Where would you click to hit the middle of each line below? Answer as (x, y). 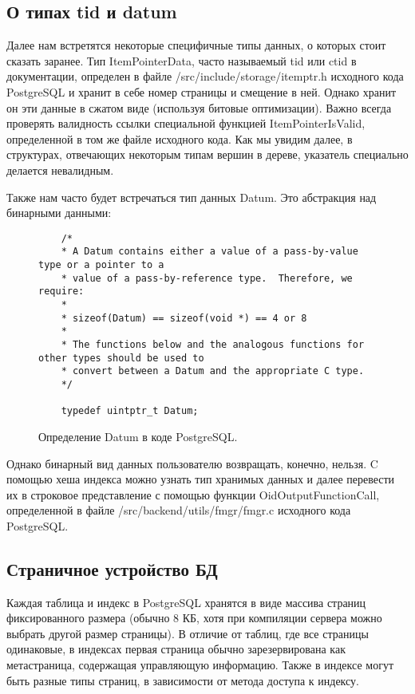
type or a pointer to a (101, 265)
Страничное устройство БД (112, 568)
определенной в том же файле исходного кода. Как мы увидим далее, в (180, 138)
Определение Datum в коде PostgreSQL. (138, 436)
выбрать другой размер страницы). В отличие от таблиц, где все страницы (188, 633)
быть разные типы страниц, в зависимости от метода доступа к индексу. (183, 680)
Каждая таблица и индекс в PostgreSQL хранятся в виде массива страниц (186, 602)
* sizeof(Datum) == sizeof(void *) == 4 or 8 (184, 318)
